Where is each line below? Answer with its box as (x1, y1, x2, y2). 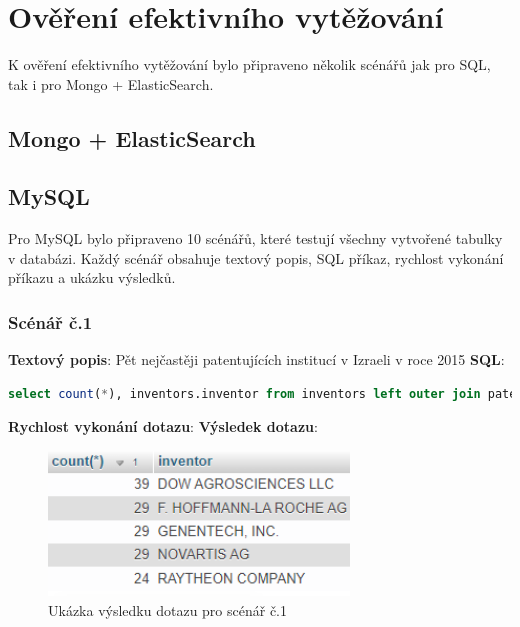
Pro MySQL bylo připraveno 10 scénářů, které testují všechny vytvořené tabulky (8, 228, 503, 249)
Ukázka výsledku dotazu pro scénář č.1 (48, 599, 288, 620)
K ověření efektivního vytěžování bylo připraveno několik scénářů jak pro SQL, (8, 54, 491, 75)
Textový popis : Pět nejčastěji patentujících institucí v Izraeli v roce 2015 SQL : (8, 349, 505, 370)
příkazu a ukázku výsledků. (8, 267, 176, 288)
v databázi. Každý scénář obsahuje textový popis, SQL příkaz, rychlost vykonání (8, 247, 504, 268)
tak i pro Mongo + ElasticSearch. (8, 73, 214, 94)
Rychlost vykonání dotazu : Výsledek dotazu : (8, 416, 318, 437)
